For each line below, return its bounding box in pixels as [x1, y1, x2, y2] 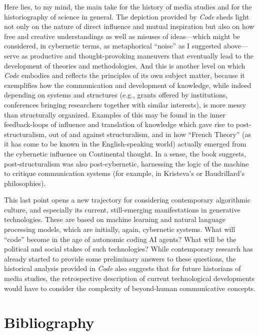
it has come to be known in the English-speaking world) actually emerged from [4, 138, 246, 149]
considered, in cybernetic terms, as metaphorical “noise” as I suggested [4, 40, 221, 51]
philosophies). [4, 177, 46, 188]
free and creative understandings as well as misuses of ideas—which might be [4, 30, 240, 41]
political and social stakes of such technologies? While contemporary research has [4, 243, 253, 254]
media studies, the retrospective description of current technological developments [4, 273, 255, 283]
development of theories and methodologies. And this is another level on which [4, 60, 245, 70]
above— [223, 40, 248, 51]
